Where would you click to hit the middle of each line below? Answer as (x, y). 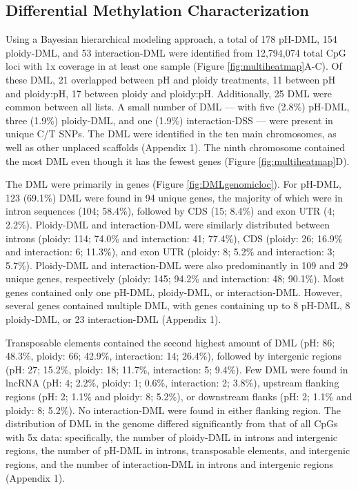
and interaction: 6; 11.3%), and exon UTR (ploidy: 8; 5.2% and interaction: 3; (170, 252)
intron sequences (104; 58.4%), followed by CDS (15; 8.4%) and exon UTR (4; (170, 211)
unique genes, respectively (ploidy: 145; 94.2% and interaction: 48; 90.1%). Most (175, 278)
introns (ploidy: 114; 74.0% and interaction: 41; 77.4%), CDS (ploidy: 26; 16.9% (174, 238)
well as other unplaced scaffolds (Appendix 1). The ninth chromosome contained (175, 147)
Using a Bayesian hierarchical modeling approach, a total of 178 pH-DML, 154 (171, 39)
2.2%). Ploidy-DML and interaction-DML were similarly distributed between (168, 224)
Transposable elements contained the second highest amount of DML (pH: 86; (170, 342)
